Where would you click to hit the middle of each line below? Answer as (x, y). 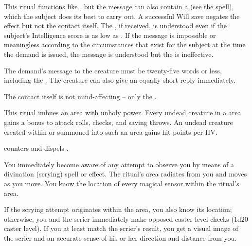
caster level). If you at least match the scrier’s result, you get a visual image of (121, 228)
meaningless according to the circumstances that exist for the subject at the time (125, 44)
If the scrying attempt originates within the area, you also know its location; (118, 209)
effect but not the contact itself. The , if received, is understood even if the (115, 26)
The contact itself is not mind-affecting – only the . (80, 96)
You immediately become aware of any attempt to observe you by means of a (119, 164)
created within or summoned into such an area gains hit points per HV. (111, 132)
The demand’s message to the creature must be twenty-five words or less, (113, 70)
